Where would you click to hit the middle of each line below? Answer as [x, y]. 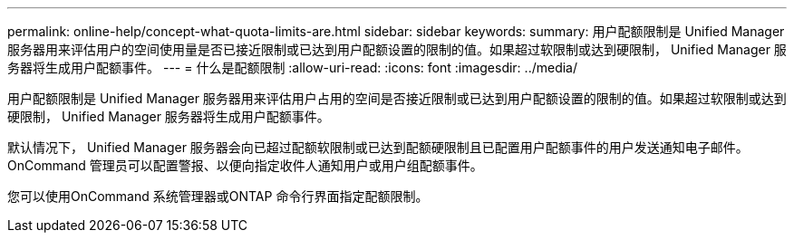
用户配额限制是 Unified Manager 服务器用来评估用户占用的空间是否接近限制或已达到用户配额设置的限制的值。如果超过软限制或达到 [397, 98]
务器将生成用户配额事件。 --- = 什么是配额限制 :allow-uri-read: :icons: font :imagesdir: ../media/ [293, 67]
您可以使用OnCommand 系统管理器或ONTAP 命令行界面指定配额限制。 [218, 196]
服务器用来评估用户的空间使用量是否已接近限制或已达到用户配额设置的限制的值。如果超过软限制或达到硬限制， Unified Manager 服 [397, 49]
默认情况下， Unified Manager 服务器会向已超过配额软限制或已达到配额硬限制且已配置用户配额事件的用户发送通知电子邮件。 [378, 147]
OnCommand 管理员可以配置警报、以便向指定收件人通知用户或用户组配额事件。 [245, 165]
